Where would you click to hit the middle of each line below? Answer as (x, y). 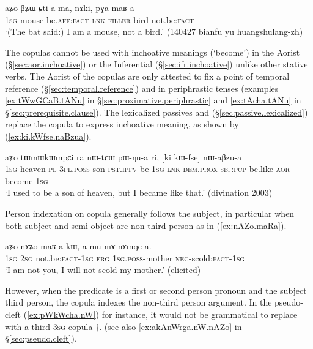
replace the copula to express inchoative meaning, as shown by (122, 124)
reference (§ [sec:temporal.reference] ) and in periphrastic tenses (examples (142, 88)
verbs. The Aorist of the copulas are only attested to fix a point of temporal (147, 76)
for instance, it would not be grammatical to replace (200, 314)
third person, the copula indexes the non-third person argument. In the (138, 302)
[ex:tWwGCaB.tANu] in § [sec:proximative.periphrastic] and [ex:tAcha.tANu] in (153, 100)
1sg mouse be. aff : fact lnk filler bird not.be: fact (100, 19)
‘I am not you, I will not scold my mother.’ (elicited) (103, 270)
